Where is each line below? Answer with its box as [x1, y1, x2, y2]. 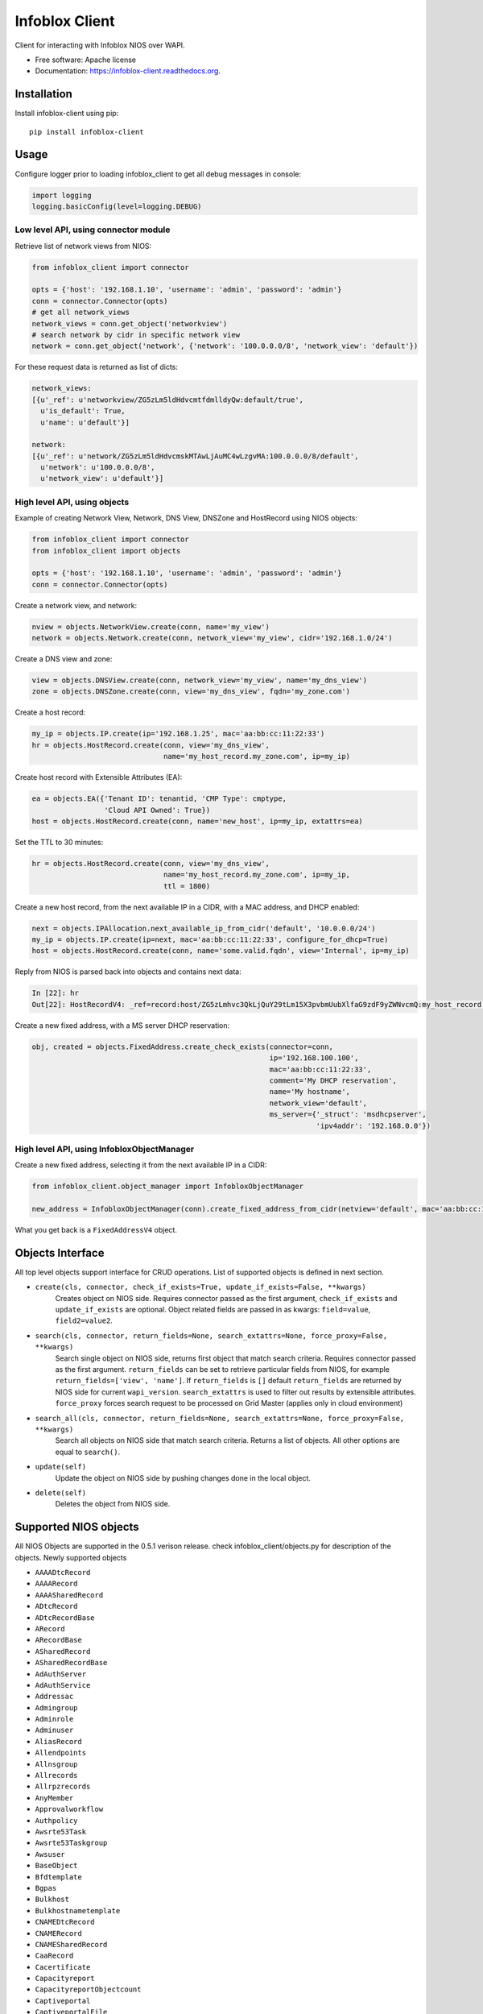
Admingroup [35, 1703, 78, 1712]
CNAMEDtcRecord [35, 1917, 96, 1927]
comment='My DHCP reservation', [269, 1075, 398, 1085]
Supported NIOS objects [14, 1520, 140, 1534]
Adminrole [35, 1714, 74, 1724]
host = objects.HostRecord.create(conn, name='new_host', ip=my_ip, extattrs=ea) [31, 816, 364, 826]
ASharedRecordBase [35, 1658, 108, 1668]
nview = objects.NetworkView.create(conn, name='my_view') [31, 622, 270, 632]
